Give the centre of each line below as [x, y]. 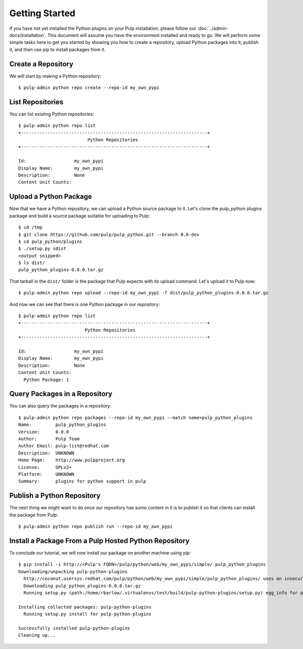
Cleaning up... [37, 635]
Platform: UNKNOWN [46, 474]
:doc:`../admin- [213, 28]
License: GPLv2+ [45, 467]
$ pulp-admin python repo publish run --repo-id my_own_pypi [95, 527]
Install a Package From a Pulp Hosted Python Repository [99, 540]
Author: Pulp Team [49, 439]
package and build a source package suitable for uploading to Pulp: [80, 215]
